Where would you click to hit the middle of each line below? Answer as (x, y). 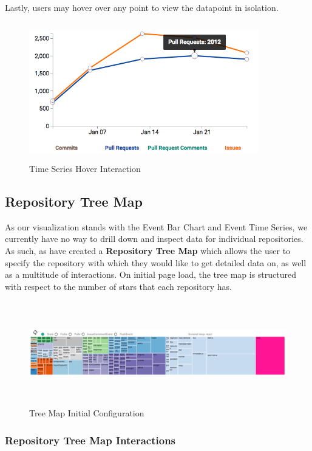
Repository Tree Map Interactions (90, 440)
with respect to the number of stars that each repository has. (118, 286)
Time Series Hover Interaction (85, 168)
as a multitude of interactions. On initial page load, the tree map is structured (151, 274)
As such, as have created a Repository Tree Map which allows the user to (148, 250)
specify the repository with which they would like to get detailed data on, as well (156, 262)
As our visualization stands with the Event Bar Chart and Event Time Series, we (156, 226)
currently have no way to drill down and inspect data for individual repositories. (154, 239)
